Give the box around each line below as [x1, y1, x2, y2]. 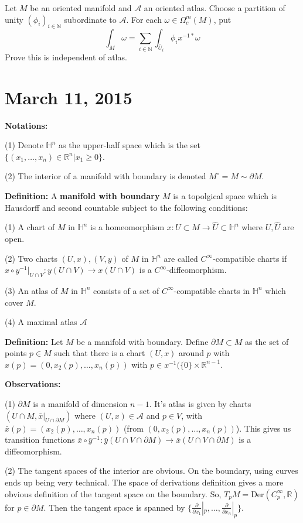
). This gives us [236, 422, 291, 434]
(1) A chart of [5, 221, 55, 233]
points [5, 347, 27, 359]
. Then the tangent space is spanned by [43, 501, 185, 513]
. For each [126, 13, 162, 25]
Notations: [5, 119, 48, 131]
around [179, 347, 204, 359]
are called [164, 252, 198, 264]
